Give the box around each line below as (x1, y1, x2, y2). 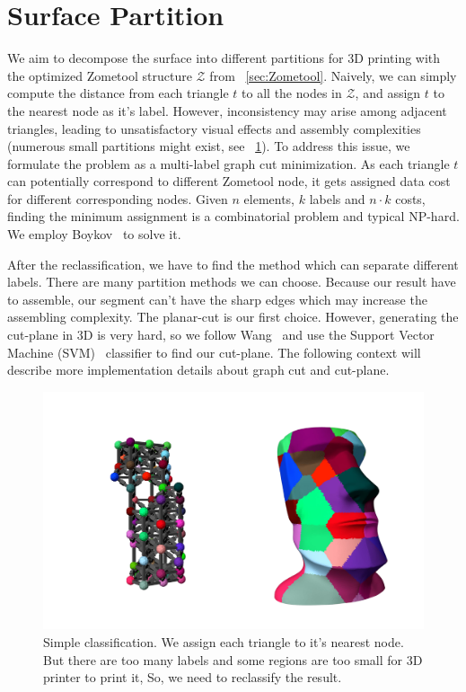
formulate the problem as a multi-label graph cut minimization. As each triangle (7, 154, 450, 173)
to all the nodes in (242, 84, 342, 102)
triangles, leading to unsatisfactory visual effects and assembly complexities (7, 119, 421, 138)
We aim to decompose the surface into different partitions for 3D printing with (7, 49, 441, 67)
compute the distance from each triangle (7, 84, 229, 102)
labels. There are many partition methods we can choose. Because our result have (7, 272, 456, 291)
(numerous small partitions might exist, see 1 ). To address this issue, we (7, 137, 410, 155)
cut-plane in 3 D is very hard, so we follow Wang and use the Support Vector (7, 325, 435, 344)
